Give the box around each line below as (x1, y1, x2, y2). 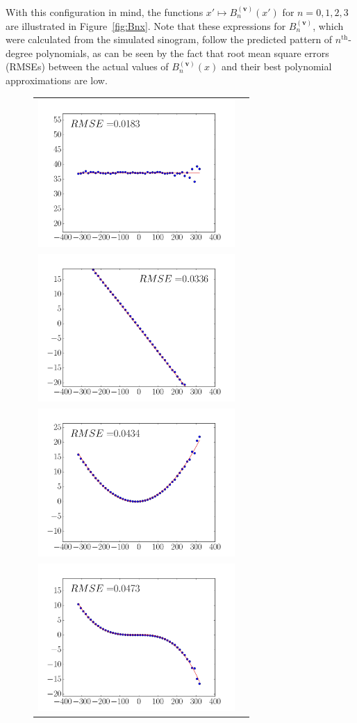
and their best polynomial (221, 59, 332, 74)
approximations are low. (6, 72, 108, 87)
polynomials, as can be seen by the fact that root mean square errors (35, 45, 329, 60)
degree (6, 45, 33, 60)
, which (313, 18, 344, 33)
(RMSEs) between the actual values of (6, 59, 169, 74)
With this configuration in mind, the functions (6, 5, 204, 19)
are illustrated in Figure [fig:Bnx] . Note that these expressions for (6, 18, 286, 33)
